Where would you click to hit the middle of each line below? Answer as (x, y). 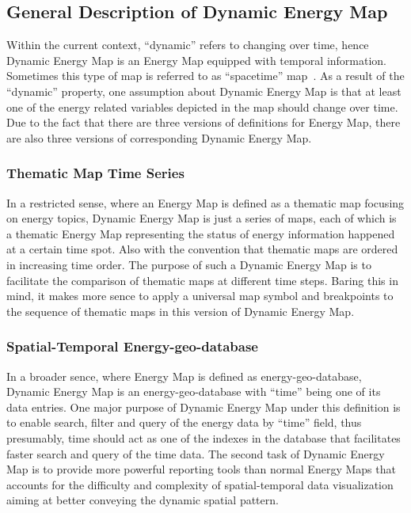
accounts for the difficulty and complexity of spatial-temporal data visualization (200, 484)
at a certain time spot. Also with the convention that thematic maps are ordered (202, 249)
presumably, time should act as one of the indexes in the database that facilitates (204, 437)
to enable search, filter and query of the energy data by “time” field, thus (184, 422)
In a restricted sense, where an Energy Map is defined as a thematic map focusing (205, 202)
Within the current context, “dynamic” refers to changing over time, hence (188, 45)
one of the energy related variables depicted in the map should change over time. (202, 106)
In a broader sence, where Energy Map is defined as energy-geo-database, (184, 376)
